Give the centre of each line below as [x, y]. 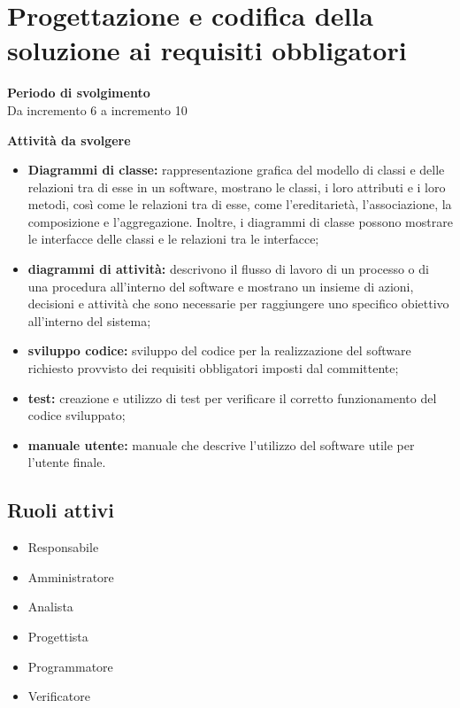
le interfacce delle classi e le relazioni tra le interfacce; [173, 239]
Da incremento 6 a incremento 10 [97, 109]
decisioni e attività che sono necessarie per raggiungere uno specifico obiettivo [238, 303]
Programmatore [70, 666]
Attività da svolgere [69, 140]
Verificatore [59, 696]
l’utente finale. [67, 462]
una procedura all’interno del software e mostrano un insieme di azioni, [221, 286]
